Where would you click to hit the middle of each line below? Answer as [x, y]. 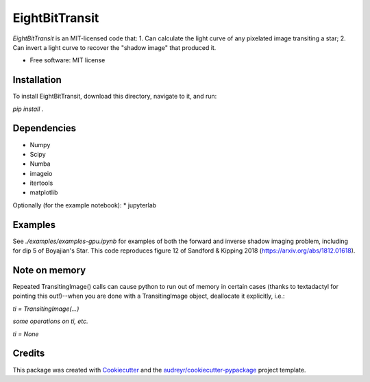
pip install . [28, 109]
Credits [29, 354]
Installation [37, 80]
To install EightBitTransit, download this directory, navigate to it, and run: [115, 97]
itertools [41, 183]
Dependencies [45, 128]
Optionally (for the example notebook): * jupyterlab [85, 205]
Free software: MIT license [67, 60]
